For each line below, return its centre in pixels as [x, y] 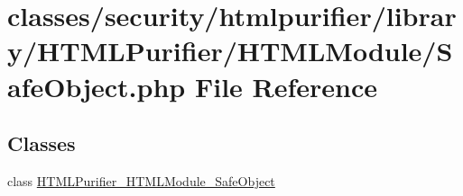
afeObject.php [97, 86]
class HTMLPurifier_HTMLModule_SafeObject [141, 180]
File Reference [286, 86]
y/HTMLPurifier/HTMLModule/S [230, 51]
